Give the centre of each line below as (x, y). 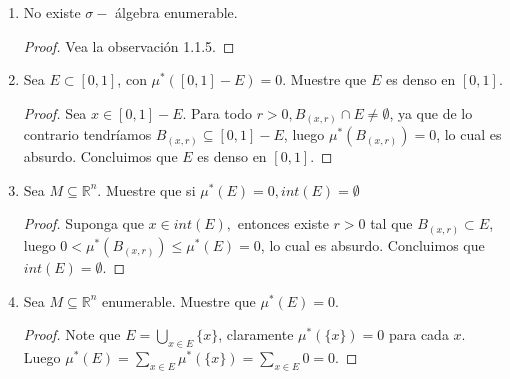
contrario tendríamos (87, 134)
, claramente (256, 334)
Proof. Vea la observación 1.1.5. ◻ (129, 45)
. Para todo (217, 112)
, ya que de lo (431, 112)
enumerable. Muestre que (179, 300)
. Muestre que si (146, 189)
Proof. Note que (72, 334)
